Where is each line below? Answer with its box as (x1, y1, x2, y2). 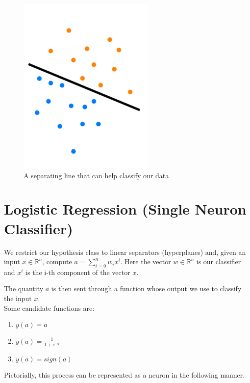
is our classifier (196, 256, 241, 267)
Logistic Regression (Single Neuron (4, 199, 247, 219)
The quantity (4, 283, 44, 294)
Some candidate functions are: (4, 302, 95, 313)
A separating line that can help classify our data (24, 170, 169, 180)
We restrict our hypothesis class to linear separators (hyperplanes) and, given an (4, 246, 246, 257)
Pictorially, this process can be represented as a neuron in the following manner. (4, 370, 245, 380)
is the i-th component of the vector (25, 267, 130, 277)
